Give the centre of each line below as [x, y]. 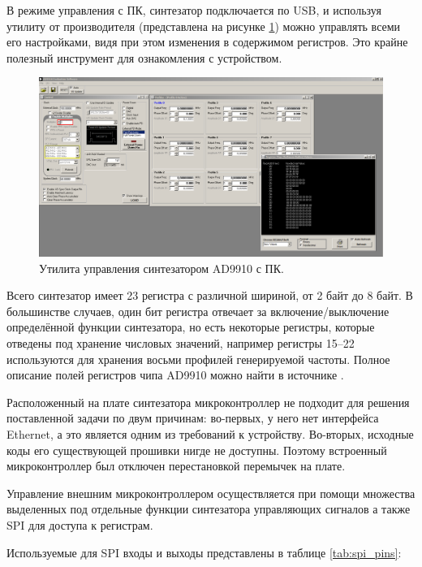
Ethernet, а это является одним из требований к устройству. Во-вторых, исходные [210, 434]
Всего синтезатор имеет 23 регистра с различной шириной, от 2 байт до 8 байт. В [210, 295]
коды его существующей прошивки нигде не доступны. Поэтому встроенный [197, 450]
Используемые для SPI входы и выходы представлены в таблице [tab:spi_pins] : [204, 552]
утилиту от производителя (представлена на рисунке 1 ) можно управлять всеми [204, 26]
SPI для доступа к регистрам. [80, 524]
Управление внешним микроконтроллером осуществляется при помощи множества [211, 493]
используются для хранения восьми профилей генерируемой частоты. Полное [198, 359]
